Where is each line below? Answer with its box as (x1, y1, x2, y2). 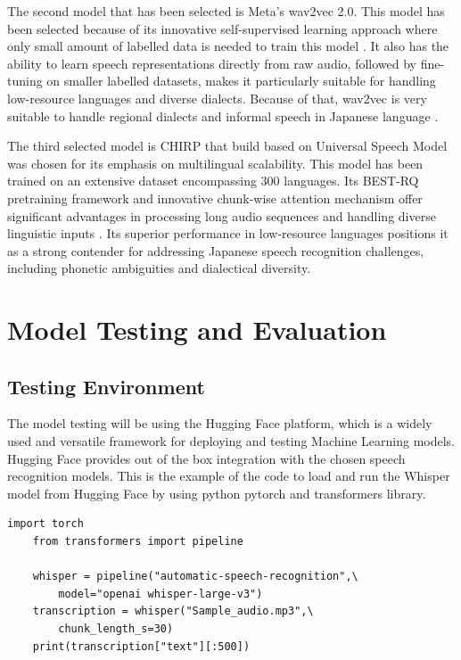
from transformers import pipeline (32, 535, 243, 549)
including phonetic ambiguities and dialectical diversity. (7, 259, 311, 277)
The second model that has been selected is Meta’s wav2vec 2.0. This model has (7, 2, 445, 20)
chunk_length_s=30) (58, 623, 174, 636)
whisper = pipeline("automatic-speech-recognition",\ (32, 570, 358, 583)
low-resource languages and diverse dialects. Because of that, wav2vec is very (7, 88, 427, 107)
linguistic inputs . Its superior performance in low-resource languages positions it (7, 224, 449, 243)
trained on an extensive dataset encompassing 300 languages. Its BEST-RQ (7, 171, 419, 190)
